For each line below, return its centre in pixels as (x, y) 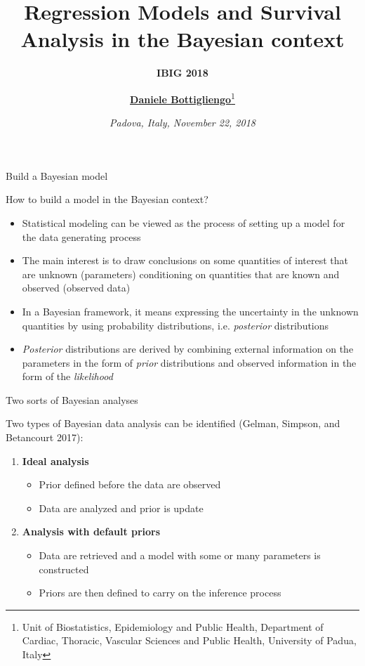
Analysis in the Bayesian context (182, 39)
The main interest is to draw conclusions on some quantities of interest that (185, 260)
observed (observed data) (76, 288)
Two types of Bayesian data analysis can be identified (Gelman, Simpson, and (173, 423)
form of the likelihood (67, 376)
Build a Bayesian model (57, 175)
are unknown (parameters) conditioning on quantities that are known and (181, 274)
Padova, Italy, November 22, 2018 (182, 123)
